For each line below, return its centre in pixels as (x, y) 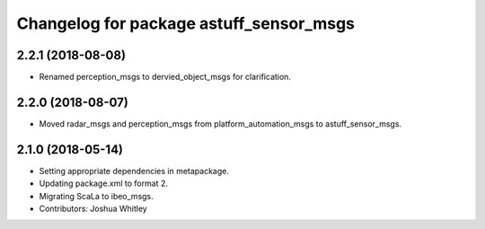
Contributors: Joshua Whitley (93, 209)
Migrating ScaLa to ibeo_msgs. (97, 196)
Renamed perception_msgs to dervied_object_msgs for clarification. (165, 77)
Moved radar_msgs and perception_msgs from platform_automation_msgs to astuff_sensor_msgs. (220, 123)
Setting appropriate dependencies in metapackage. (134, 171)
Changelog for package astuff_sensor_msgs (185, 23)
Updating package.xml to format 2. (103, 183)
